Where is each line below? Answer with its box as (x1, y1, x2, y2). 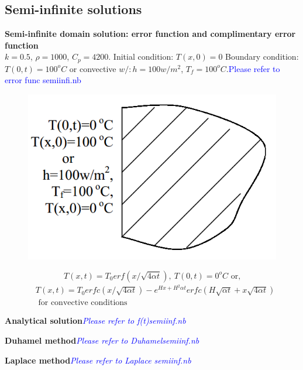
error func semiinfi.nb (5, 74, 81, 86)
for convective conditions (38, 299, 128, 307)
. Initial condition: (108, 50, 174, 63)
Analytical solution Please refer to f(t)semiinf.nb (5, 314, 186, 327)
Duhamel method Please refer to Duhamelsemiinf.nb (5, 334, 199, 347)
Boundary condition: (225, 50, 299, 63)
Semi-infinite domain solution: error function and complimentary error (5, 28, 296, 40)
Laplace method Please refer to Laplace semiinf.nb (5, 354, 191, 366)
